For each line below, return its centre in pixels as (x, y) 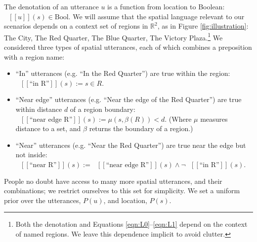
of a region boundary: (103, 109)
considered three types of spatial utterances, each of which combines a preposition (128, 47)
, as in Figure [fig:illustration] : (203, 26)
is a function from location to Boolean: (166, 6)
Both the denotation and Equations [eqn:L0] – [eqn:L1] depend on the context (131, 224)
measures (214, 119)
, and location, (125, 200)
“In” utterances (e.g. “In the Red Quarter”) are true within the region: (123, 73)
